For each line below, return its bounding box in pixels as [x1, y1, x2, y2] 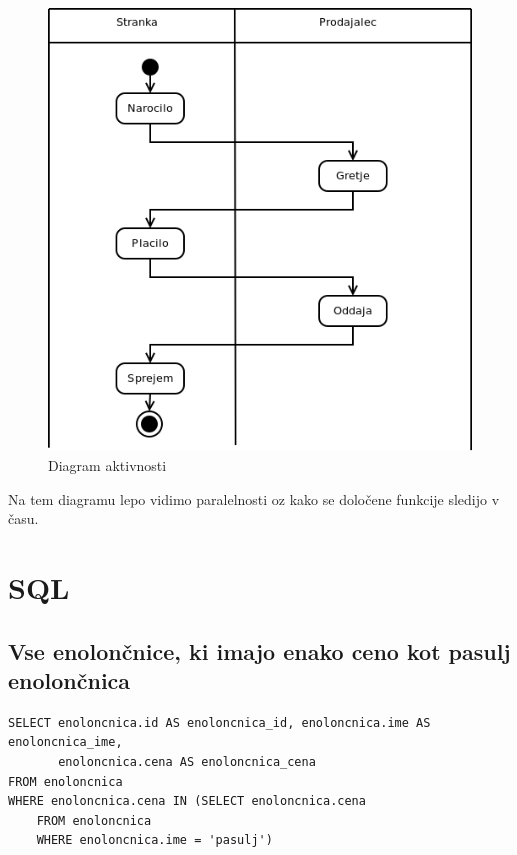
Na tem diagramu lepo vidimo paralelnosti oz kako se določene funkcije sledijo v [8, 488, 500, 509]
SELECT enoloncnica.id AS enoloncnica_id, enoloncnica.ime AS [8, 715, 431, 730]
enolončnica [8, 664, 131, 695]
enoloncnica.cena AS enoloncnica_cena [58, 754, 316, 769]
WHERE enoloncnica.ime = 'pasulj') [36, 833, 273, 848]
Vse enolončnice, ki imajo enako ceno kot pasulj [8, 635, 511, 666]
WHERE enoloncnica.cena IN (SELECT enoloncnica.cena [8, 794, 366, 809]
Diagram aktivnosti [48, 455, 167, 476]
